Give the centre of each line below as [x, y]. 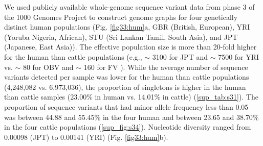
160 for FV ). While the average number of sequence [166, 67]
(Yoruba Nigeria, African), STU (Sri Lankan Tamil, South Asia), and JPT [121, 36]
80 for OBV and [48, 67]
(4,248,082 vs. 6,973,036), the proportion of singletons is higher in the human [125, 87]
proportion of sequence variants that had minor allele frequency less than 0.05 [126, 106]
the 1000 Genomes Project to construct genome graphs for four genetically [121, 17]
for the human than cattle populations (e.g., [73, 56]
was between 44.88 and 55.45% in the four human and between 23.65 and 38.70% [131, 117]
